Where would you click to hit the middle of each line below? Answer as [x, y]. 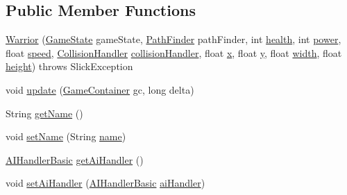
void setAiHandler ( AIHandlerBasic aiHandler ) [105, 183]
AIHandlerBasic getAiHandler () [75, 159]
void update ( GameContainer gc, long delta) [100, 89]
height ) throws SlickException [69, 66]
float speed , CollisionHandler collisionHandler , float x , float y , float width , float [174, 52]
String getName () [44, 113]
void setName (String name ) [66, 136]
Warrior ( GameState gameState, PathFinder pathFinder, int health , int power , [173, 39]
